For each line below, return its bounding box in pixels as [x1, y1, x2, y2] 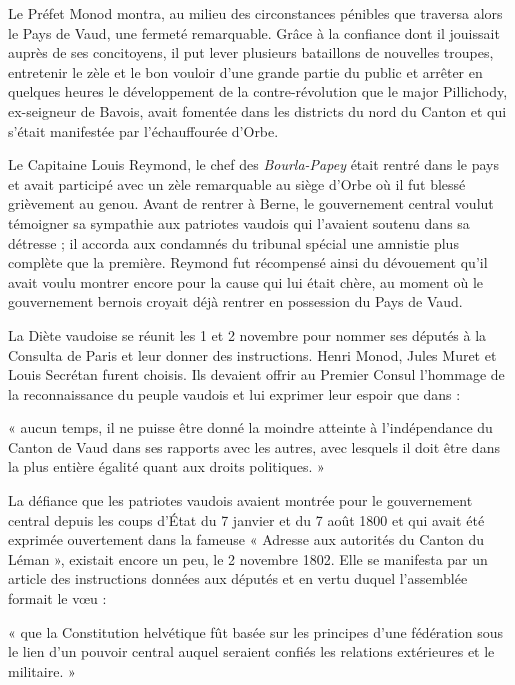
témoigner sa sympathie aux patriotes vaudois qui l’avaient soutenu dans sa [8, 212, 470, 233]
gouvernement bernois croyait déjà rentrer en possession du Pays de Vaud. [8, 291, 463, 312]
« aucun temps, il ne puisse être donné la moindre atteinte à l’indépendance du [8, 417, 493, 438]
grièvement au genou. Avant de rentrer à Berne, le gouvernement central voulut [8, 193, 494, 214]
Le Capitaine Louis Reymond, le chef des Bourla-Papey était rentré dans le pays [8, 154, 500, 175]
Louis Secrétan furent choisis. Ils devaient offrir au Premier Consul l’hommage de [8, 364, 505, 385]
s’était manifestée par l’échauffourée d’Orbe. [8, 120, 279, 141]
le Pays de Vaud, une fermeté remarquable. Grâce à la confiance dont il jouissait [8, 22, 500, 43]
